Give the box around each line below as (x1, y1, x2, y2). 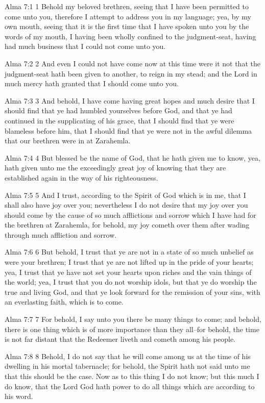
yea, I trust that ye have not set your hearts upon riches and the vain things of (5, 266, 252, 277)
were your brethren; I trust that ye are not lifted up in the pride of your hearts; (5, 257, 254, 267)
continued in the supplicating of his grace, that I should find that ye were (5, 115, 234, 125)
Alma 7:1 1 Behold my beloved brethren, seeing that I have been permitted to (5, 1, 249, 11)
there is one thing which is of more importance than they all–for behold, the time (5, 323, 259, 334)
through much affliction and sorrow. (5, 229, 117, 240)
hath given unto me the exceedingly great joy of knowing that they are (5, 162, 226, 173)
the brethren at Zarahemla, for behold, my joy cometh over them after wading (5, 219, 250, 230)
